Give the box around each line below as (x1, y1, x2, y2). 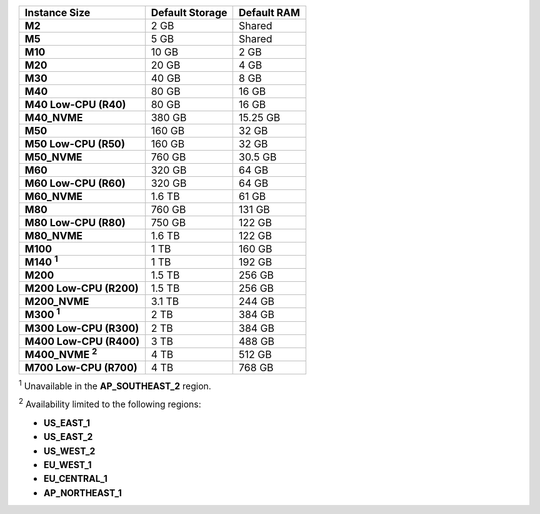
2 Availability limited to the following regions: (18, 396, 202, 410)
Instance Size (24, 6, 91, 19)
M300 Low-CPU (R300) (24, 321, 140, 335)
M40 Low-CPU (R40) (24, 98, 127, 111)
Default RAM (238, 6, 300, 19)
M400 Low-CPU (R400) (24, 334, 140, 348)
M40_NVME (24, 111, 84, 124)
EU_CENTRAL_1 (43, 473, 108, 485)
